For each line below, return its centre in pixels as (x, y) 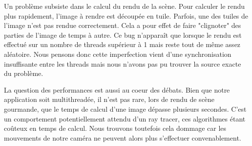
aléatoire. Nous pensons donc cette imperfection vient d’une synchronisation (118, 54)
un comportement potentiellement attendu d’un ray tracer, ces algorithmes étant (125, 118)
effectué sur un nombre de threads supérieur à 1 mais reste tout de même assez (122, 44)
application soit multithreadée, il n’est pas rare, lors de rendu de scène (109, 99)
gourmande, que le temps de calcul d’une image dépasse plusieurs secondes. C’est (125, 109)
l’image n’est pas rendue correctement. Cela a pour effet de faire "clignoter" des (123, 25)
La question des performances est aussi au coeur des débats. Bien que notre (117, 89)
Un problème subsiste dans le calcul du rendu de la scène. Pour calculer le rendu (125, 6)
